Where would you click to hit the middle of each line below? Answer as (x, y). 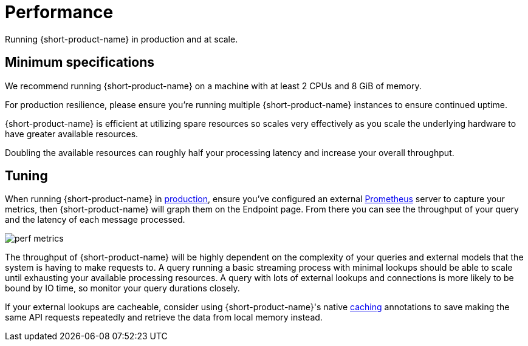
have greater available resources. (72, 134)
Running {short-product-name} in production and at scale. (122, 39)
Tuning (26, 176)
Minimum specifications (80, 63)
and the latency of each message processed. (95, 220)
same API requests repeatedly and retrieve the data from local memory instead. (164, 317)
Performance (59, 12)
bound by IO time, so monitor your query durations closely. (122, 288)
